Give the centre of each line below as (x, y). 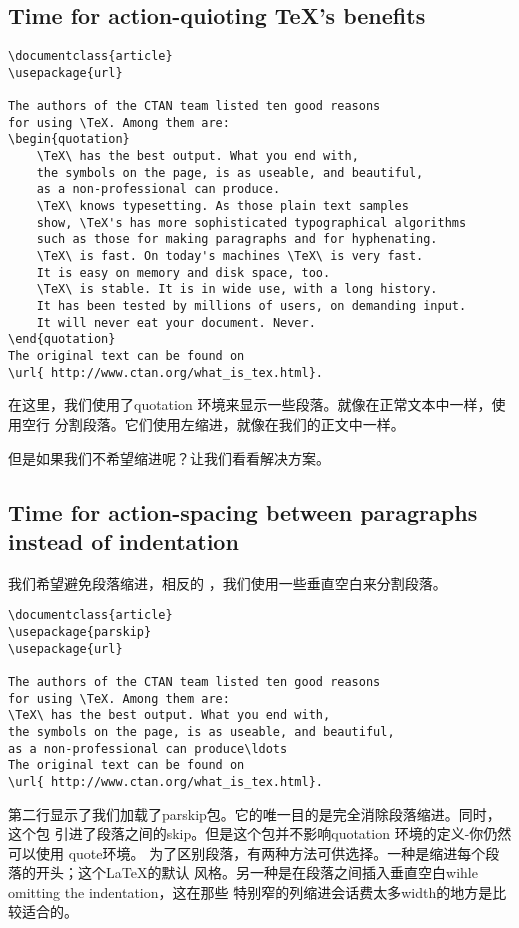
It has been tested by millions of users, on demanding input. (251, 306)
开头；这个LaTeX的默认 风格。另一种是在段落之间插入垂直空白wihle (256, 872)
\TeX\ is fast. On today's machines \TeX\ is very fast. (230, 256)
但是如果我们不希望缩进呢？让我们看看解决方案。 (169, 457)
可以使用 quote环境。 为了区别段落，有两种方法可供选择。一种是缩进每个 (247, 852)
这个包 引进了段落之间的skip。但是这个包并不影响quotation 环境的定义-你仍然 (260, 833)
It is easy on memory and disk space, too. (183, 272)
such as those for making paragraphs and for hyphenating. (237, 239)
